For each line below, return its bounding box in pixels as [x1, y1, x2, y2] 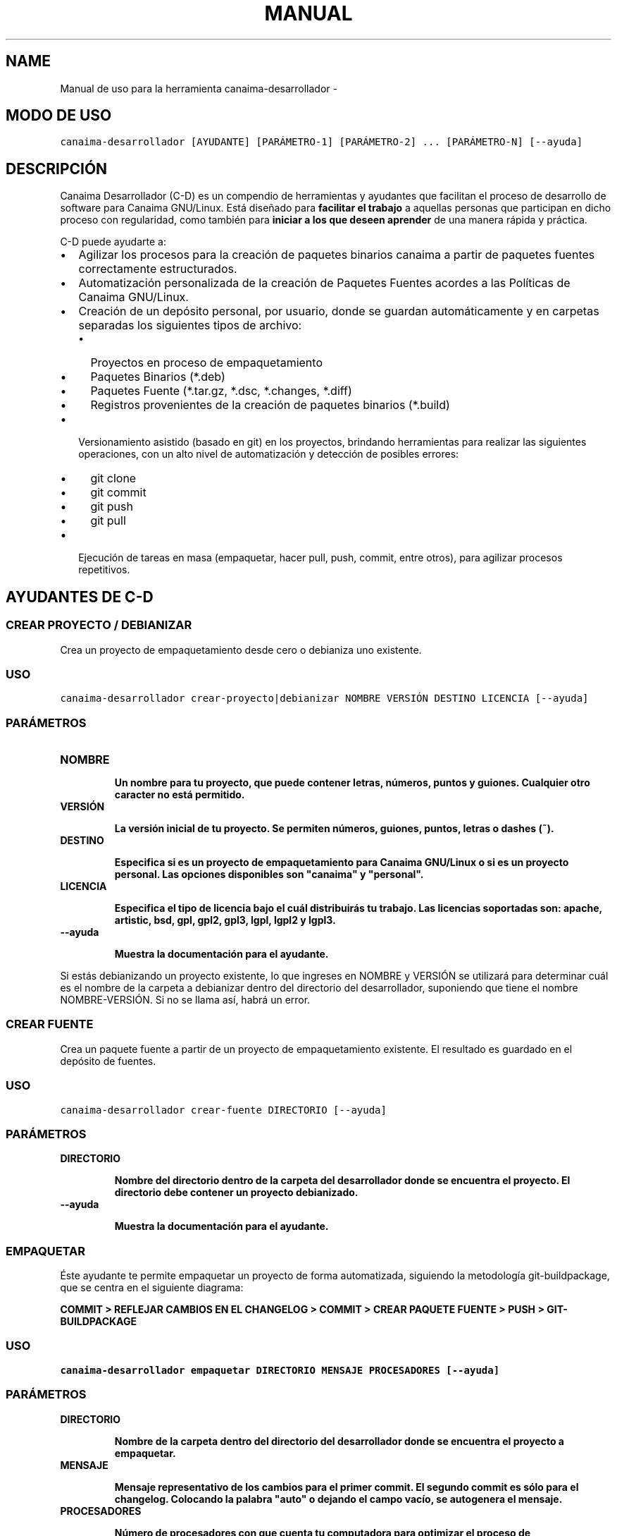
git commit [90, 485, 147, 500]
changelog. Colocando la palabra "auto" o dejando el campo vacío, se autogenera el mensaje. [114, 1492, 563, 1505]
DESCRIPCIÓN [6, 159, 108, 178]
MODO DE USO [6, 106, 112, 125]
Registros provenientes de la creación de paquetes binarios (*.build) [90, 398, 450, 413]
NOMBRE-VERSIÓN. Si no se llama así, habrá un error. [60, 994, 311, 1006]
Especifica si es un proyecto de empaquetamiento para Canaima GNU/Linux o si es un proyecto [114, 856, 569, 868]
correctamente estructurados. [78, 262, 237, 276]
